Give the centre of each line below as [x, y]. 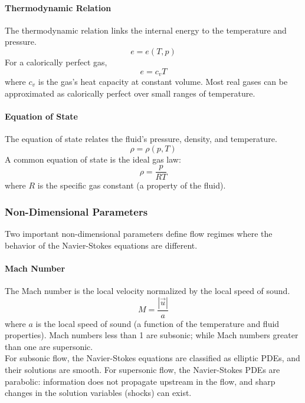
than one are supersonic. [49, 346]
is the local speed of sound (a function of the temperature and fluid [158, 323]
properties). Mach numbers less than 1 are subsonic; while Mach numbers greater [152, 335]
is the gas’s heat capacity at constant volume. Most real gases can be [163, 82]
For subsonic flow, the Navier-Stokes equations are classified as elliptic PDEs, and [152, 358]
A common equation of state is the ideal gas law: [93, 159]
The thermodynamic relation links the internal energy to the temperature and [146, 30]
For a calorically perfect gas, [56, 62]
